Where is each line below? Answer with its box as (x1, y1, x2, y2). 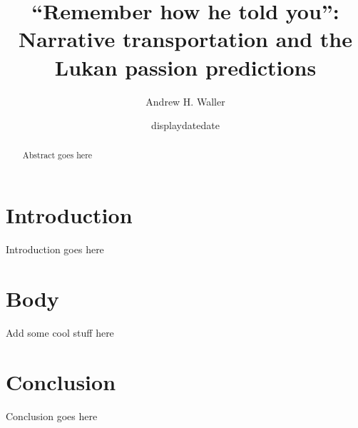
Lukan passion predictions (54, 52, 317, 81)
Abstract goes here (22, 149, 93, 161)
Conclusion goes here (6, 408, 98, 423)
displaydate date (151, 118, 220, 133)
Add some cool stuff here (6, 325, 114, 340)
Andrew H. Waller (145, 93, 225, 108)
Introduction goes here (6, 242, 104, 257)
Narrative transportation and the (19, 24, 352, 53)
